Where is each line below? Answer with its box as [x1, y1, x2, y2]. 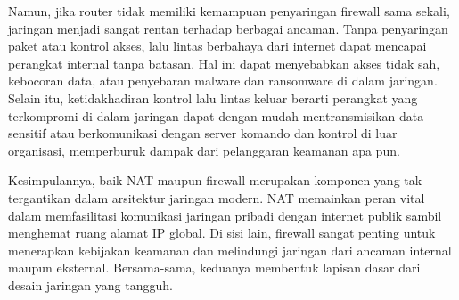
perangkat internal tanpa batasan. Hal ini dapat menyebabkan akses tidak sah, [8, 53, 440, 72]
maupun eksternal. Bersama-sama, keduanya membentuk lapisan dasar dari [8, 258, 421, 277]
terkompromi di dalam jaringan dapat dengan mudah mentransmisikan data [8, 106, 424, 125]
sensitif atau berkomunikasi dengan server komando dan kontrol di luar [8, 124, 398, 142]
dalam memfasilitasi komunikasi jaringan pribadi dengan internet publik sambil [8, 206, 442, 224]
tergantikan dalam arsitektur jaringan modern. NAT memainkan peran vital [8, 188, 425, 207]
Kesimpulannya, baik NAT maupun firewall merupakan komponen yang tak [8, 171, 422, 190]
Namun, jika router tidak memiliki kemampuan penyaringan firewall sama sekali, [8, 2, 450, 20]
